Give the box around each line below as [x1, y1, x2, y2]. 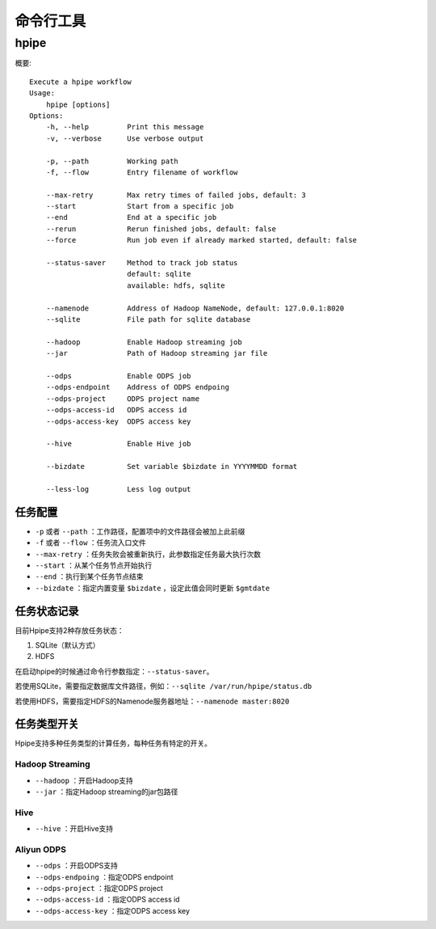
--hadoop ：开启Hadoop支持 [35, 775, 133, 785]
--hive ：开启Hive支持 [35, 824, 114, 834]
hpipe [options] [45, 99, 111, 109]
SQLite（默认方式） [35, 640, 100, 650]
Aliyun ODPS [15, 843, 66, 855]
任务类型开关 [15, 717, 79, 731]
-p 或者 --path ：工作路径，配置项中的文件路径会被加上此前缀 [35, 526, 245, 536]
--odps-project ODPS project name [45, 394, 200, 403]
